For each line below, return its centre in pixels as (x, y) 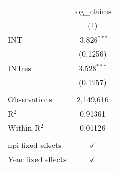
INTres (20, 68)
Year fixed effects (37, 159)
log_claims (93, 11)
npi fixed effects (35, 145)
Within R (24, 128)
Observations (30, 99)
